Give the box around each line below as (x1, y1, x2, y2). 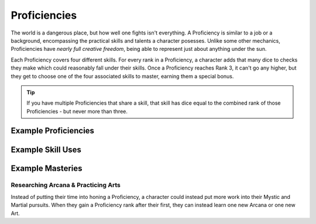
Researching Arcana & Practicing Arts (11, 181, 121, 189)
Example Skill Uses (11, 144, 82, 154)
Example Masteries (11, 163, 83, 173)
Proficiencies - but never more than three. (26, 108, 128, 115)
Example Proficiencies (11, 126, 95, 136)
